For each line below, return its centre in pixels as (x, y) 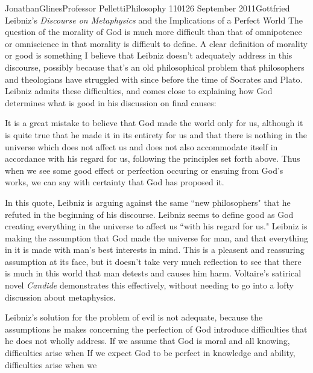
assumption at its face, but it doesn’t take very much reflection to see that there (153, 261)
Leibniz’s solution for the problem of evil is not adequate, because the (134, 317)
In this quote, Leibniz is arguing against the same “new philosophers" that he (148, 202)
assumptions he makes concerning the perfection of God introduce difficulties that (156, 329)
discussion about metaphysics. (60, 297)
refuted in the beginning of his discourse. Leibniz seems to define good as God (149, 214)
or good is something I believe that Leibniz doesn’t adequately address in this (149, 55)
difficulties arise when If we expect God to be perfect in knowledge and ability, (150, 353)
